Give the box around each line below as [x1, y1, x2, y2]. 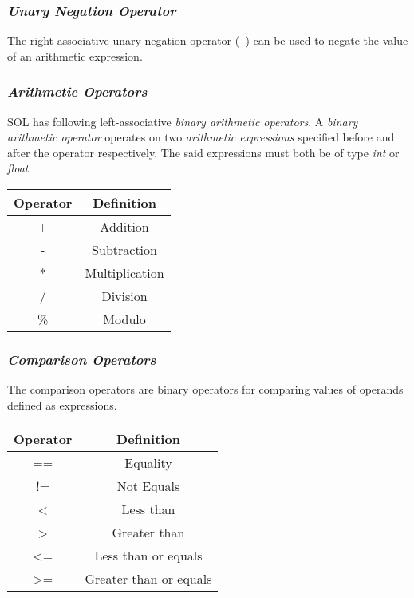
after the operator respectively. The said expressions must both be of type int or [7, 144, 400, 160]
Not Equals [116, 477, 180, 496]
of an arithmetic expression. [7, 47, 143, 64]
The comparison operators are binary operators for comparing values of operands [7, 381, 404, 398]
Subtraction [92, 240, 157, 259]
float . [7, 160, 32, 176]
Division [101, 287, 148, 306]
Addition [100, 217, 149, 236]
